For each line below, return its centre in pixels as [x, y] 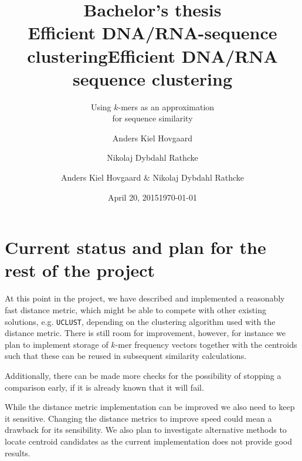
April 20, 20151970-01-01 [152, 197]
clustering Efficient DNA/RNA [152, 55]
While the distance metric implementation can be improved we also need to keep [150, 407]
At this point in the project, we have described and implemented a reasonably [145, 298]
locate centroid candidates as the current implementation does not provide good [148, 441]
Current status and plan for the [135, 247]
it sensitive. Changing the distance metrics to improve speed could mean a [138, 418]
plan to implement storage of [57, 344]
